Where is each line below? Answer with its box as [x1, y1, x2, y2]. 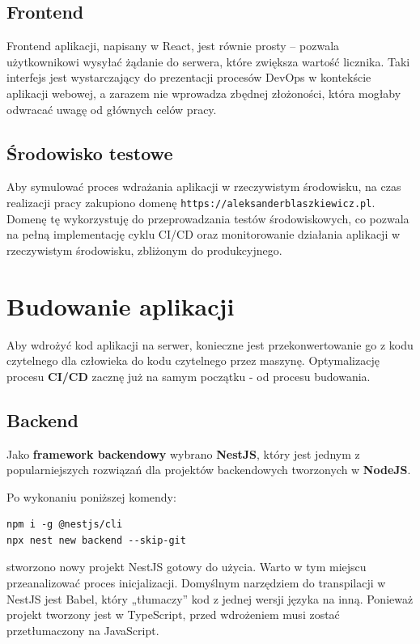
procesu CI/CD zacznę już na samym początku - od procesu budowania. [6, 367, 371, 384]
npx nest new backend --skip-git [6, 534, 186, 546]
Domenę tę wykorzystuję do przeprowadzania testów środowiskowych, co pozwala [6, 210, 409, 227]
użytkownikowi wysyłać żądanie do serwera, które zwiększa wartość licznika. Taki [6, 53, 410, 70]
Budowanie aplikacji [6, 289, 235, 322]
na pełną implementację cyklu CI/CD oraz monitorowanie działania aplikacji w [6, 226, 401, 243]
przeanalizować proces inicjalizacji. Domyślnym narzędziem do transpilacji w [6, 574, 386, 591]
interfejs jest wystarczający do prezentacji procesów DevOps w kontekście [6, 69, 371, 86]
